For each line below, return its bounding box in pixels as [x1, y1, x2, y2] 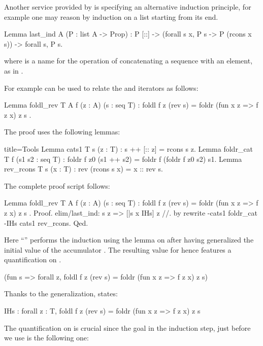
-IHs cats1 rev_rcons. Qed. [4, 217, 88, 228]
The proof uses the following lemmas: [4, 126, 120, 137]
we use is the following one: [4, 332, 89, 343]
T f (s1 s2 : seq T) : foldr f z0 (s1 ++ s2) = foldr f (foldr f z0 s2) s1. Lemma [4, 153, 242, 164]
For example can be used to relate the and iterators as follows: [4, 82, 199, 93]
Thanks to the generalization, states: [4, 288, 118, 299]
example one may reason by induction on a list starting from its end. [4, 11, 218, 22]
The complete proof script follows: [4, 180, 110, 191]
